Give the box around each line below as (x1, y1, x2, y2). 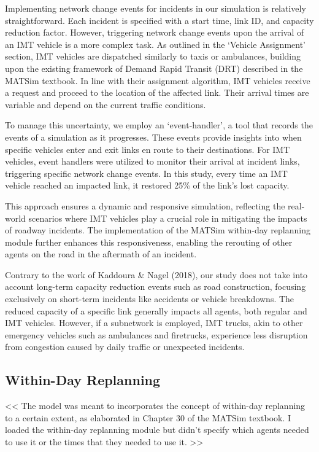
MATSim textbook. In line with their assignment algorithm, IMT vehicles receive (5, 74, 310, 87)
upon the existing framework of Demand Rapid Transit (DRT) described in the (5, 61, 303, 74)
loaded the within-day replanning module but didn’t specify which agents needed (5, 423, 309, 436)
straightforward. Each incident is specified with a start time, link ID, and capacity (5, 14, 314, 26)
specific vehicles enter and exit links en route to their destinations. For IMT (5, 142, 290, 155)
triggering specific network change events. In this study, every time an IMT (5, 166, 288, 179)
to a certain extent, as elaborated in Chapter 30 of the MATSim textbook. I (5, 411, 291, 424)
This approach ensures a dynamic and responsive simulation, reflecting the (5, 199, 285, 212)
